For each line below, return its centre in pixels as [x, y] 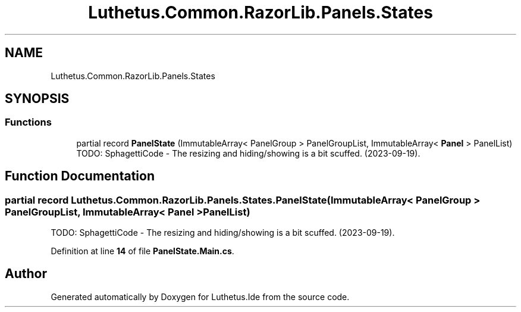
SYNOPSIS [37, 99]
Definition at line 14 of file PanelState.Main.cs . [142, 251]
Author [26, 274]
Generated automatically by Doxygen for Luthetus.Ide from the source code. [200, 297]
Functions [28, 122]
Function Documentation [80, 176]
